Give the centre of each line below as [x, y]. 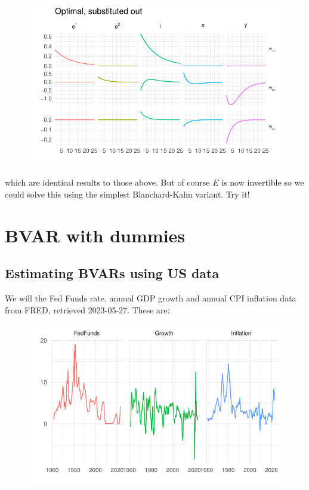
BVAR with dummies [95, 235]
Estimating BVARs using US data [112, 273]
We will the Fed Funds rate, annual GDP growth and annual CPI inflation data [151, 298]
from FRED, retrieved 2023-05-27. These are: [87, 309]
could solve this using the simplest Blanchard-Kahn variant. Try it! [127, 194]
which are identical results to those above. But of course [107, 182]
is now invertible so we [263, 182]
